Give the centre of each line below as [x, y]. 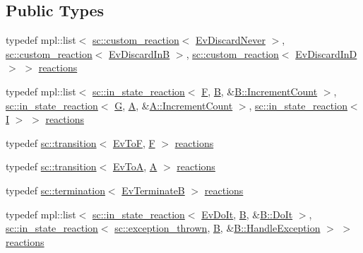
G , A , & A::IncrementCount [174, 105]
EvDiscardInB [139, 53]
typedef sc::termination [55, 190]
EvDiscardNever [231, 40]
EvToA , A [135, 166]
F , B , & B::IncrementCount [260, 91]
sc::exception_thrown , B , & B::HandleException [218, 228]
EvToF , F [134, 142]
